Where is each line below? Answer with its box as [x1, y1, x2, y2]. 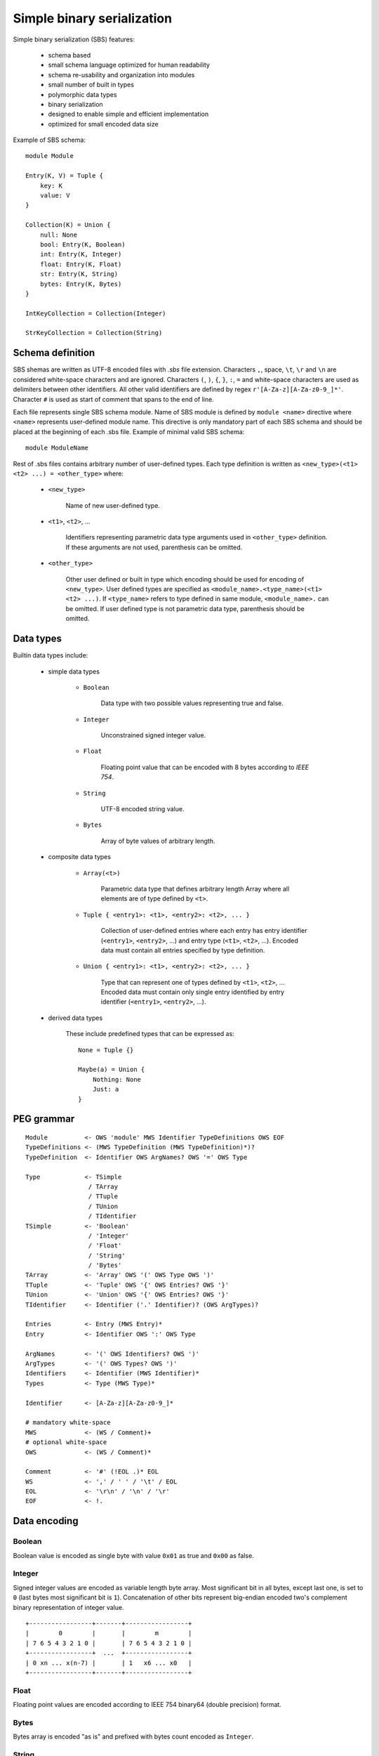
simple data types [48, 667, 100, 676]
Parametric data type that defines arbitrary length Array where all [100, 884, 290, 893]
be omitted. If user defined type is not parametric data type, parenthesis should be [65, 604, 305, 612]
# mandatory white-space [25, 1419, 111, 1427]
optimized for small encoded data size [48, 119, 159, 128]
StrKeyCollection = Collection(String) [25, 329, 163, 337]
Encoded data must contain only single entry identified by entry [100, 988, 284, 997]
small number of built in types [48, 81, 135, 89]
